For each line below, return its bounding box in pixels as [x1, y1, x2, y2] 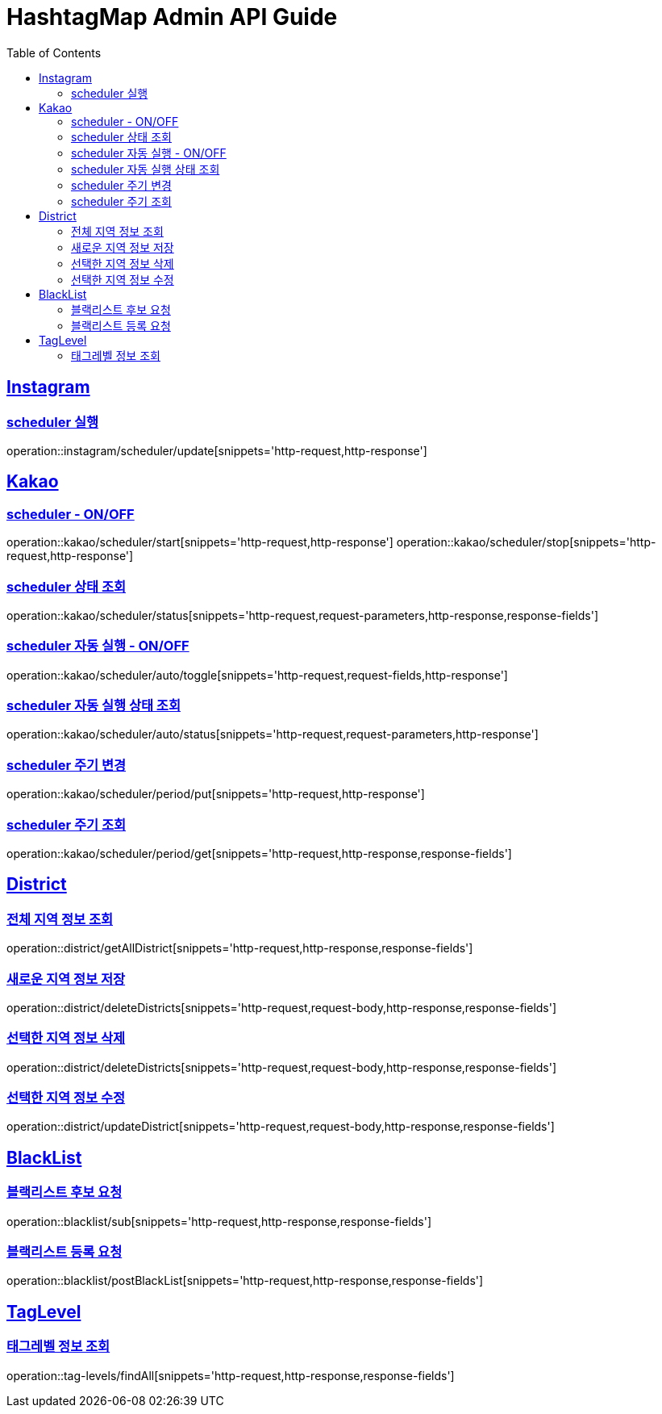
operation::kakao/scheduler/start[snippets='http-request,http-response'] [6, 535, 393, 550]
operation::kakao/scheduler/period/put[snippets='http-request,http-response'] [6, 787, 425, 801]
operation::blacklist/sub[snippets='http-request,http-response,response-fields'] [6, 1214, 432, 1228]
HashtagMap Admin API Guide [6, 3, 338, 31]
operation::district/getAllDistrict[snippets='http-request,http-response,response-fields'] [6, 941, 473, 956]
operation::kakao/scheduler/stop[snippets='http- [396, 535, 656, 550]
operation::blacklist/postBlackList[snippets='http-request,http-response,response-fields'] [6, 1274, 484, 1288]
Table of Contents [6, 45, 102, 60]
